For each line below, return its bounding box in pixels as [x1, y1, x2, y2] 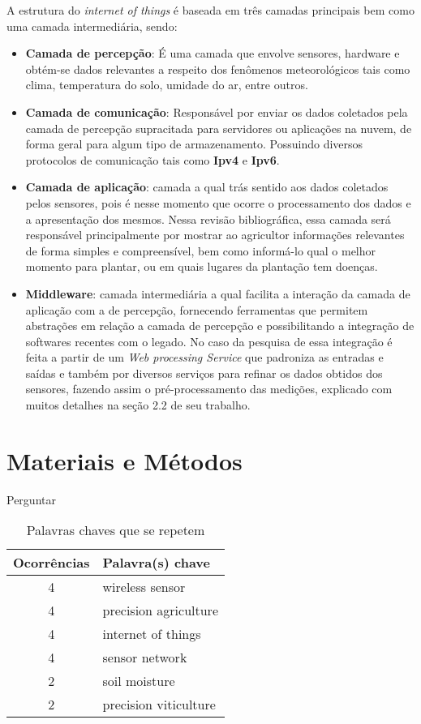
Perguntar [6, 491, 56, 508]
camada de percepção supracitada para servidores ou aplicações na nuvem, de [25, 119, 412, 136]
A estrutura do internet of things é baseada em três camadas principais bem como [6, 2, 415, 18]
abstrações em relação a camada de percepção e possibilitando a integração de [25, 317, 415, 334]
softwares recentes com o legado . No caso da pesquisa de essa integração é [25, 332, 393, 349]
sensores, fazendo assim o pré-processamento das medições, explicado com [25, 380, 393, 397]
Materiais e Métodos [6, 443, 243, 477]
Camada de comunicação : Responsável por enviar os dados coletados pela [25, 103, 408, 120]
